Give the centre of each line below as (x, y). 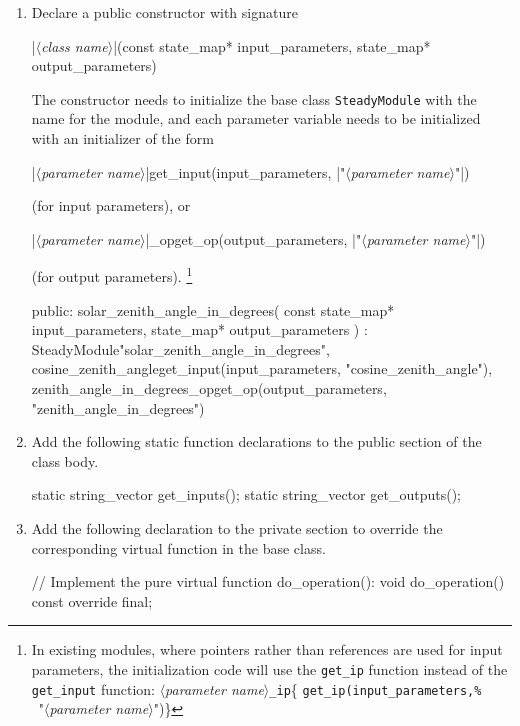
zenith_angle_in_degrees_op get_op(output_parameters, (209, 388)
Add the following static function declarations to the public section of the (256, 441)
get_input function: (93, 688)
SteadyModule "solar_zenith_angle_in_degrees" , (180, 348)
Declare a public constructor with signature (164, 12)
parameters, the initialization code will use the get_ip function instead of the (269, 668)
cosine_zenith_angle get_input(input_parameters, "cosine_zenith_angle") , (262, 368)
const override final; (92, 600)
